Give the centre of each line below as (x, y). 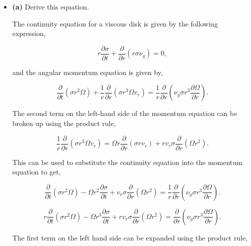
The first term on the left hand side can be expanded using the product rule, (130, 237)
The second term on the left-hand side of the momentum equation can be (125, 113)
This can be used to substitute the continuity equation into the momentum (127, 162)
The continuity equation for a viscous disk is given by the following (115, 23)
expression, (29, 33)
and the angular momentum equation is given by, (87, 72)
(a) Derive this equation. (50, 6)
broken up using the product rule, (64, 123)
